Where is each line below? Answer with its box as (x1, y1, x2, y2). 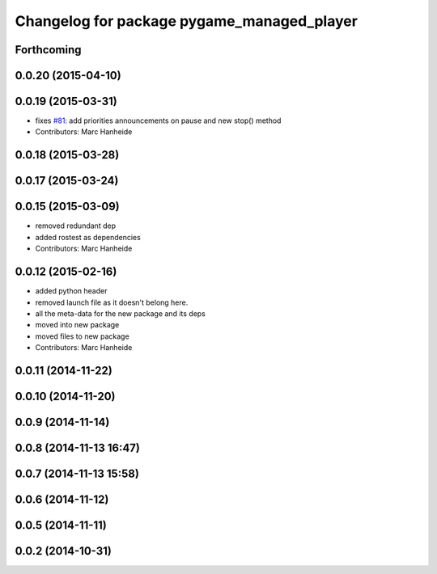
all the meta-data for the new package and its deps (35, 308, 206, 319)
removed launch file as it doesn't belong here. (35, 298, 189, 307)
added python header (35, 286, 108, 296)
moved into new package (35, 320, 120, 330)
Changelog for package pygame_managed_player (15, 12, 358, 30)
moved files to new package (35, 331, 129, 341)
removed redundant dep (35, 221, 117, 230)
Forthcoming (15, 43, 82, 57)
